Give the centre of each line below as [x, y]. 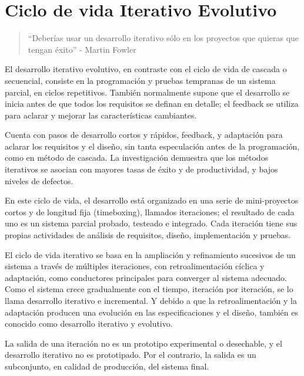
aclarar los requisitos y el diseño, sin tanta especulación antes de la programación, [152, 146]
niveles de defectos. [39, 180]
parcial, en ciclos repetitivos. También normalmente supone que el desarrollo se [147, 92]
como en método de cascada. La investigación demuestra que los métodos [137, 157]
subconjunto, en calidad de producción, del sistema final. [107, 366]
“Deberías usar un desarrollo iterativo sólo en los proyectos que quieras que [163, 38]
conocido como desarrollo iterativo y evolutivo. [89, 324]
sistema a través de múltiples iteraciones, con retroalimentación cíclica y [135, 266]
